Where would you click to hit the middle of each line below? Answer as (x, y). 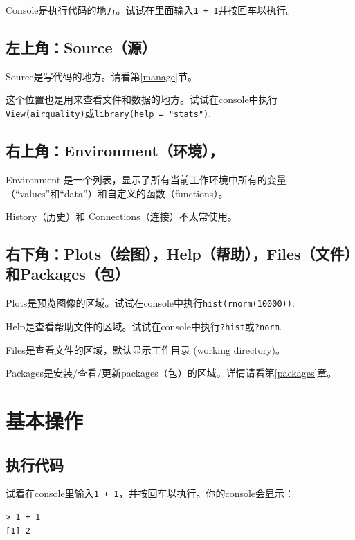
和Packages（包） (67, 274)
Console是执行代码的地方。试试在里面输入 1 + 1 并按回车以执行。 (151, 10)
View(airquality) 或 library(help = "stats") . (109, 113)
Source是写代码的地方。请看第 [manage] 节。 (101, 76)
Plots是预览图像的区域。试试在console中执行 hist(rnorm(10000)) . (150, 303)
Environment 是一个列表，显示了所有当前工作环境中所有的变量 (146, 179)
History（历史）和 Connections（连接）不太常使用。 (121, 216)
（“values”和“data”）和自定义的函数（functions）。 (117, 193)
